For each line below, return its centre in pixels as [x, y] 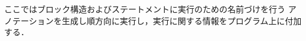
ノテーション [29, 20]
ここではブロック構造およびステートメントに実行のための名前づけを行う [145, 9]
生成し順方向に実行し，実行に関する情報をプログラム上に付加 [182, 20]
